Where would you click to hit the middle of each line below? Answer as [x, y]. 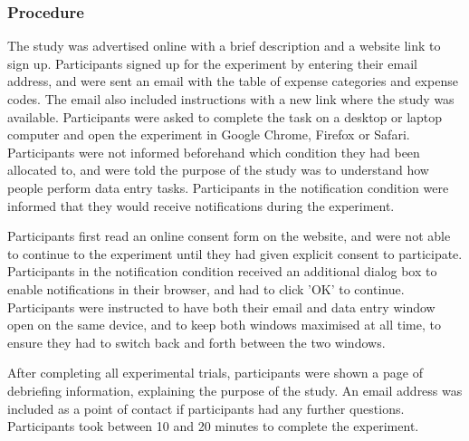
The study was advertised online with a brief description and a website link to [224, 46]
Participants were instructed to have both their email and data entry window [221, 307]
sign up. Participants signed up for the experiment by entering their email [212, 63]
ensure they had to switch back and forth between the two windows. [196, 342]
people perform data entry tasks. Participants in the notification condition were [228, 187]
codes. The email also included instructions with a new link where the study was [231, 99]
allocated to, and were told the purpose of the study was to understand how [218, 170]
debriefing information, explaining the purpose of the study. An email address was [235, 390]
